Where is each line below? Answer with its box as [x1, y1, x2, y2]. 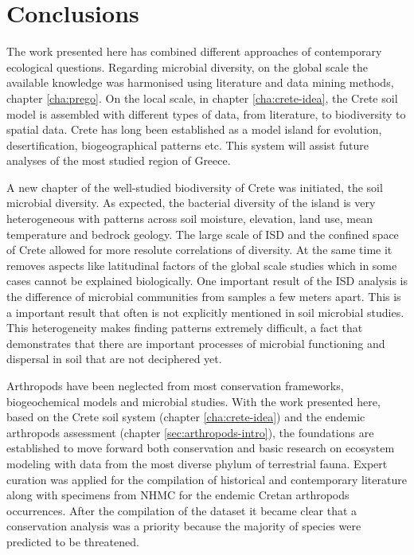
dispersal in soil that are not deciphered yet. [6, 350, 222, 367]
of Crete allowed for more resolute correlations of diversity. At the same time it [6, 241, 393, 258]
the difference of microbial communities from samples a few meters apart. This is [6, 288, 401, 305]
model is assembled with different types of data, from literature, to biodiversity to [6, 105, 406, 122]
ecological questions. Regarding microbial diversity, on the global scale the [6, 58, 369, 75]
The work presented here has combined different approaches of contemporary [6, 43, 382, 60]
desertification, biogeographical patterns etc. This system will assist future [6, 136, 369, 153]
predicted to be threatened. [6, 533, 139, 549]
